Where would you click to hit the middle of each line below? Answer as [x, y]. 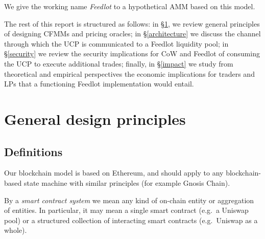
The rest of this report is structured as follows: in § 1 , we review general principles [132, 23]
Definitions [33, 151]
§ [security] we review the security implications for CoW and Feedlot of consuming [132, 53]
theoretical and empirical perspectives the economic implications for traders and [129, 73]
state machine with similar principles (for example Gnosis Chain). [127, 182]
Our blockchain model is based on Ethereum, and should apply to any [114, 173]
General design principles [95, 118]
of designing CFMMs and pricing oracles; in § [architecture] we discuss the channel [132, 34]
